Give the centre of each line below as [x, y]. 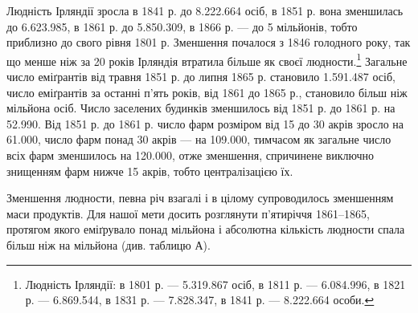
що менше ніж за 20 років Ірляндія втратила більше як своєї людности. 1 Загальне [207, 59]
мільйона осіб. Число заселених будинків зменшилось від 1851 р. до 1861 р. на [201, 108]
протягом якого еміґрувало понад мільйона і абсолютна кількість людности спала [206, 229]
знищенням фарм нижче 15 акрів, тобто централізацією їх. [150, 171]
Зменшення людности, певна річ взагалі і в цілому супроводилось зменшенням [200, 198]
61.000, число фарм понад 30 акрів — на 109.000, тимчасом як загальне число [199, 139]
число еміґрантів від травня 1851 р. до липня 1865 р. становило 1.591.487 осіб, [201, 77]
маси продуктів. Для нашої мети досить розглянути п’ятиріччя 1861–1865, [188, 213]
